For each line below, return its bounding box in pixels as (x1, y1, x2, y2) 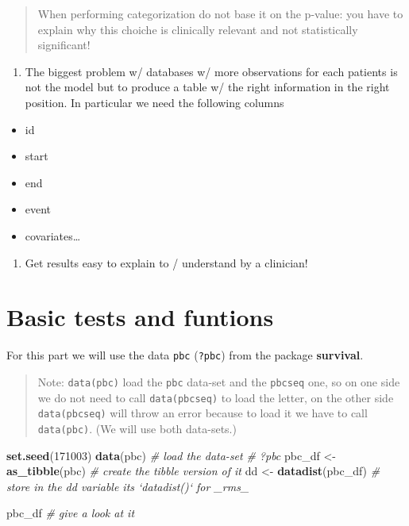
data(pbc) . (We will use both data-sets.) (37, 420, 237, 436)
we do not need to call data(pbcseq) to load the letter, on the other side (37, 389, 394, 405)
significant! (37, 36, 91, 53)
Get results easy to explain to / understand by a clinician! (25, 254, 308, 271)
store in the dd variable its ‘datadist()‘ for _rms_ (6, 478, 249, 494)
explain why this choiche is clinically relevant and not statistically (37, 21, 358, 37)
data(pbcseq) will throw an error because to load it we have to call (37, 405, 368, 421)
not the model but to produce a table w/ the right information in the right (25, 79, 390, 95)
